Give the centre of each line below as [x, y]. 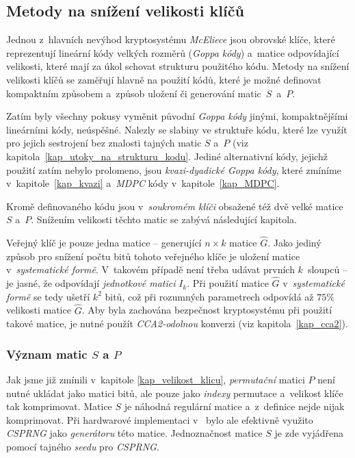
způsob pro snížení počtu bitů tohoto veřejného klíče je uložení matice [153, 256]
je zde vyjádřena [309, 433]
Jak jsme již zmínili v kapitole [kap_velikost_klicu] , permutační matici [156, 379]
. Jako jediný [294, 243]
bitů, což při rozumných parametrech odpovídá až [209, 296]
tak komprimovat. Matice [59, 406]
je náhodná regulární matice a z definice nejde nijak [234, 406]
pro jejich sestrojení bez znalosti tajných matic [104, 143]
